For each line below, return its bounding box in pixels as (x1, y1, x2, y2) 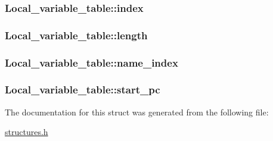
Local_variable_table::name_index (5, 55, 178, 70)
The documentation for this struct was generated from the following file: (5, 105, 269, 118)
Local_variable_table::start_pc (5, 82, 160, 97)
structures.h (5, 126, 48, 138)
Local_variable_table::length (5, 27, 148, 42)
